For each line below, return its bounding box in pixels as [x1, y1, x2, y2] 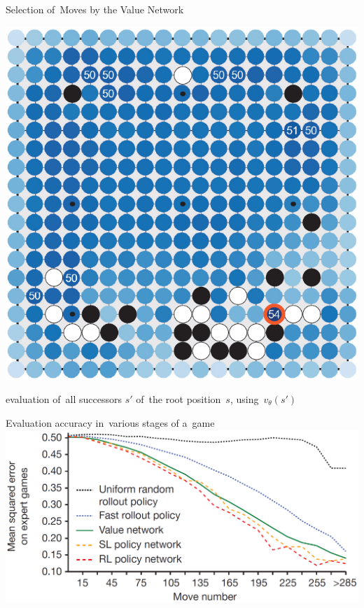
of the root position [136, 391, 221, 406]
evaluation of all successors [6, 391, 122, 406]
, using [230, 391, 259, 406]
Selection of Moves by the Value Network [6, 2, 184, 16]
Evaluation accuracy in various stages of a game [6, 415, 215, 430]
